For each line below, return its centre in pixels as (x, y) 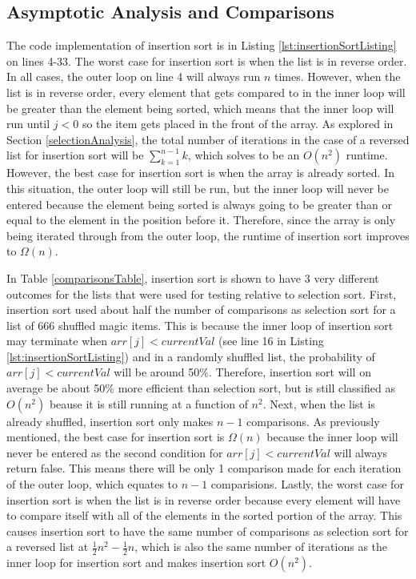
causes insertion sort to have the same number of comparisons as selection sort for (208, 531)
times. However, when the (337, 76)
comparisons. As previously (313, 421)
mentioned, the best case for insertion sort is (116, 437)
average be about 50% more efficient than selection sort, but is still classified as (201, 388)
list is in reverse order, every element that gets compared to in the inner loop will (206, 92)
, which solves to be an (244, 155)
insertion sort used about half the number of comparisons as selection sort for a (201, 310)
